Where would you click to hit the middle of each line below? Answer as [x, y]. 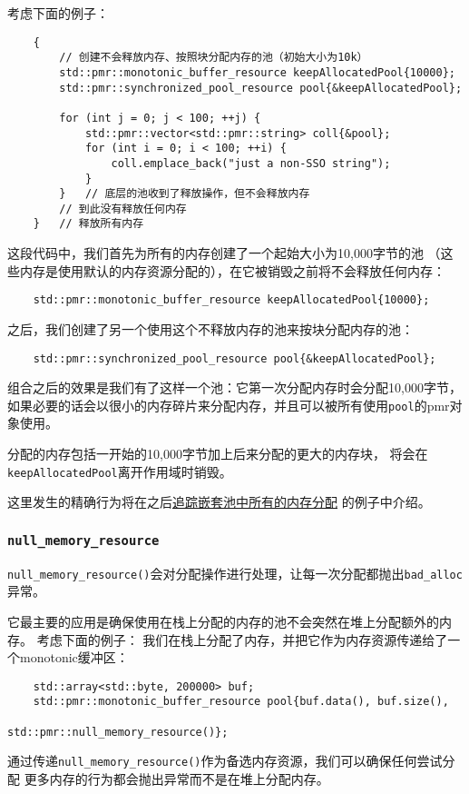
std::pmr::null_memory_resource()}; [118, 732]
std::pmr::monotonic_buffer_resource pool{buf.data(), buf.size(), [241, 702]
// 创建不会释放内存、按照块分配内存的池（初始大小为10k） [214, 58]
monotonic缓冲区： [74, 657]
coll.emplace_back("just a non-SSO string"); [251, 163]
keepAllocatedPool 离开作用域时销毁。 [120, 471]
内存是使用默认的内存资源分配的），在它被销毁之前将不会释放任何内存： [232, 270]
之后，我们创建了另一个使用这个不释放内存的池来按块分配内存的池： [210, 328]
